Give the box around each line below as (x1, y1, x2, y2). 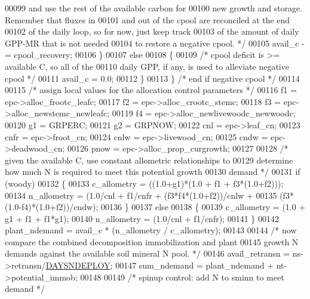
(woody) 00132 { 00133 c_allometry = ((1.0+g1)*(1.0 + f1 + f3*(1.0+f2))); (5, 177, 284, 189)
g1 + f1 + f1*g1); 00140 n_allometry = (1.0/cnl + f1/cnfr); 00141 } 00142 (5, 212, 279, 224)
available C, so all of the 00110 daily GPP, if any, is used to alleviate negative (5, 60, 289, 72)
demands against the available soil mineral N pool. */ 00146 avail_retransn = (5, 247, 290, 260)
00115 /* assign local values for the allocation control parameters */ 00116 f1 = (5, 84, 297, 96)
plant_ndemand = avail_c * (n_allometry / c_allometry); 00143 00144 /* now (5, 224, 297, 236)
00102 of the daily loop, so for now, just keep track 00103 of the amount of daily (5, 25, 299, 38)
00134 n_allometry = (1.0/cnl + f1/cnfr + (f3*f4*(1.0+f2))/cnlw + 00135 (5, 189, 277, 201)
